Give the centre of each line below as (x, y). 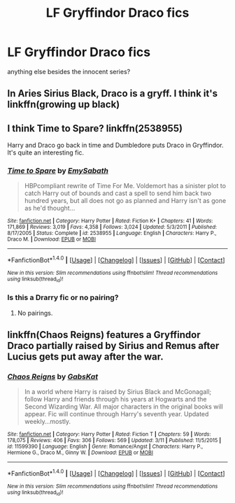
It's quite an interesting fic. (46, 153)
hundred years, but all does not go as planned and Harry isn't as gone (125, 201)
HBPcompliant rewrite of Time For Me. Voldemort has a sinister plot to (125, 186)
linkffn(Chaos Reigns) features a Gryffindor (104, 335)
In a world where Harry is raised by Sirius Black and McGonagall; (118, 392)
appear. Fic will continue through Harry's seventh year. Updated (116, 414)
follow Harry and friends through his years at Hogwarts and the (116, 399)
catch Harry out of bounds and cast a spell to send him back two (118, 193)
